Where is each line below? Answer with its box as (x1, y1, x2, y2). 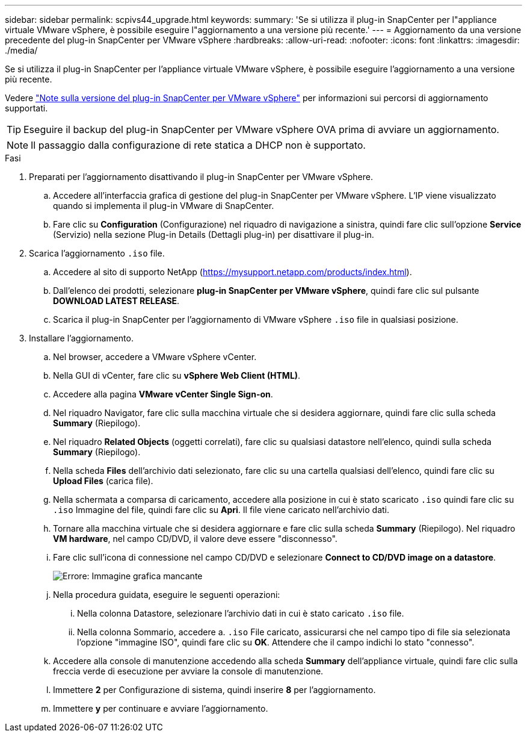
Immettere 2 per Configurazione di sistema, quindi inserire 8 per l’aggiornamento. (53, 685, 376, 695)
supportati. (5, 103, 48, 113)
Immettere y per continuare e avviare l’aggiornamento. (53, 703, 268, 714)
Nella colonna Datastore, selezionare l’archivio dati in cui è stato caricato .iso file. (77, 608, 404, 618)
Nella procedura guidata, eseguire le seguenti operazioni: (53, 589, 280, 600)
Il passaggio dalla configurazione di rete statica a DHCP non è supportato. (31, 139, 366, 151)
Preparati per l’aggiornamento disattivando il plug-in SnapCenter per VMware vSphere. (29, 172, 374, 182)
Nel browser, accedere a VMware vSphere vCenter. (53, 352, 257, 362)
